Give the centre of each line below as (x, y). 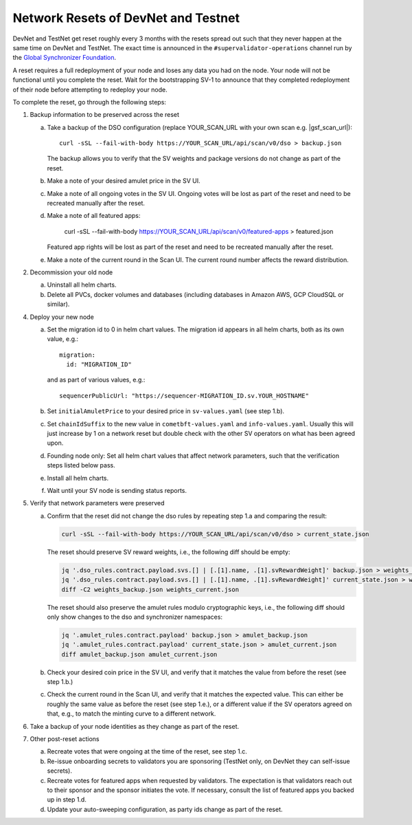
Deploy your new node (62, 317)
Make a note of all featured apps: (94, 216)
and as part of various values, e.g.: (96, 380)
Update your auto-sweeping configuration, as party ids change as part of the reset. (165, 809)
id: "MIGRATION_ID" (99, 365)
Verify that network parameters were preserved (97, 503)
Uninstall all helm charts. (82, 285)
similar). (58, 304)
